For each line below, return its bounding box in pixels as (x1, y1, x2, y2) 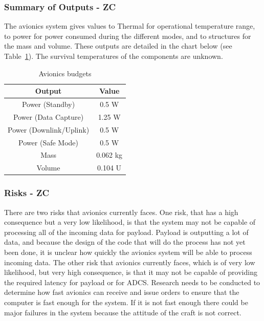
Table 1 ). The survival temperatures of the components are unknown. (4, 51, 223, 61)
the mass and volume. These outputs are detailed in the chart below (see (4, 40, 232, 51)
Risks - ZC (4, 186, 50, 199)
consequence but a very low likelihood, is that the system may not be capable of (4, 217, 256, 227)
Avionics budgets (38, 68, 92, 78)
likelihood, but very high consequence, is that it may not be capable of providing (4, 267, 257, 277)
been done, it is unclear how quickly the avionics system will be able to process (4, 246, 252, 257)
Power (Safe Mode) (18, 137, 79, 147)
